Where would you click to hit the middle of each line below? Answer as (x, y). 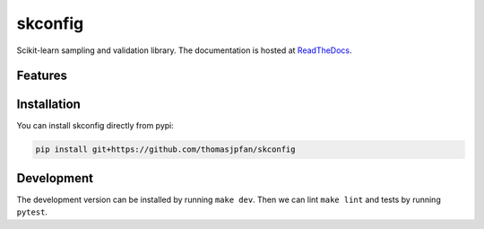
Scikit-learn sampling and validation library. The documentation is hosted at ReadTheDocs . (185, 50)
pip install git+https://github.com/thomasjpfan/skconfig (165, 150)
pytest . (32, 212)
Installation (48, 105)
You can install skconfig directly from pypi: (95, 126)
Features (42, 76)
